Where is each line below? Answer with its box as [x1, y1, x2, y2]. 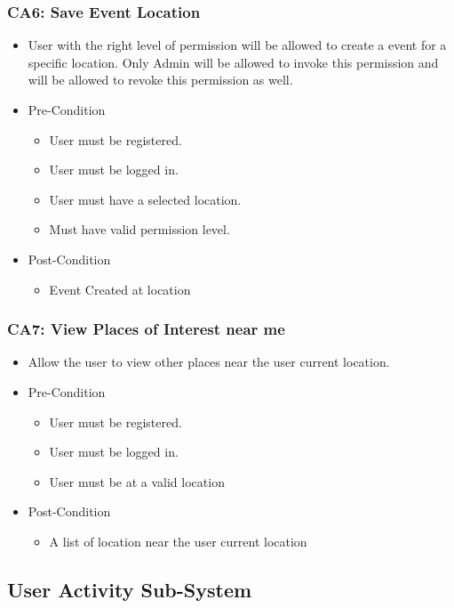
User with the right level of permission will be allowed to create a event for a [28, 36, 447, 54]
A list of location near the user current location [49, 531, 307, 550]
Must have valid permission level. [49, 220, 230, 239]
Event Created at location [49, 280, 191, 298]
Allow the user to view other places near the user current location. [28, 353, 390, 371]
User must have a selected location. [49, 190, 242, 208]
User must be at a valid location [49, 472, 225, 490]
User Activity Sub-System [7, 575, 252, 603]
